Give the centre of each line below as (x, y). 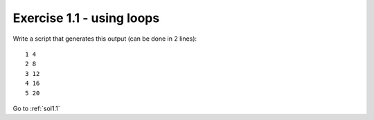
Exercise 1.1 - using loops (86, 18)
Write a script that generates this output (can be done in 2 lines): (105, 39)
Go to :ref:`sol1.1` (36, 108)
